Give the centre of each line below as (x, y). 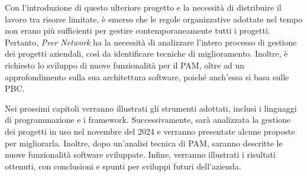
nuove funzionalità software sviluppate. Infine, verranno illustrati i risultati (140, 154)
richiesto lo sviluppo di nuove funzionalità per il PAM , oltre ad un (125, 65)
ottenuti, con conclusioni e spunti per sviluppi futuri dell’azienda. (123, 166)
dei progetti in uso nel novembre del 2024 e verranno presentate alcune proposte (150, 131)
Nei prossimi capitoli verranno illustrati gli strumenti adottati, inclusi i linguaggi (151, 108)
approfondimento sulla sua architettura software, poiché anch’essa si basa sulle (147, 76)
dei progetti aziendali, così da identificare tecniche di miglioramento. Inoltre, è (146, 53)
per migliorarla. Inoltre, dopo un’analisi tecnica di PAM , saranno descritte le (144, 143)
